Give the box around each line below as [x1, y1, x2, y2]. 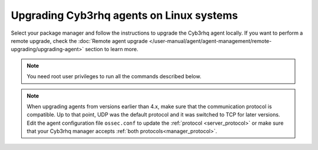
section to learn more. [85, 46, 138, 53]
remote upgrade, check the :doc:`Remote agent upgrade [11, 37, 148, 44]
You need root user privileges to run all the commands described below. [26, 73, 201, 80]
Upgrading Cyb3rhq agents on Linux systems [11, 9, 238, 22]
